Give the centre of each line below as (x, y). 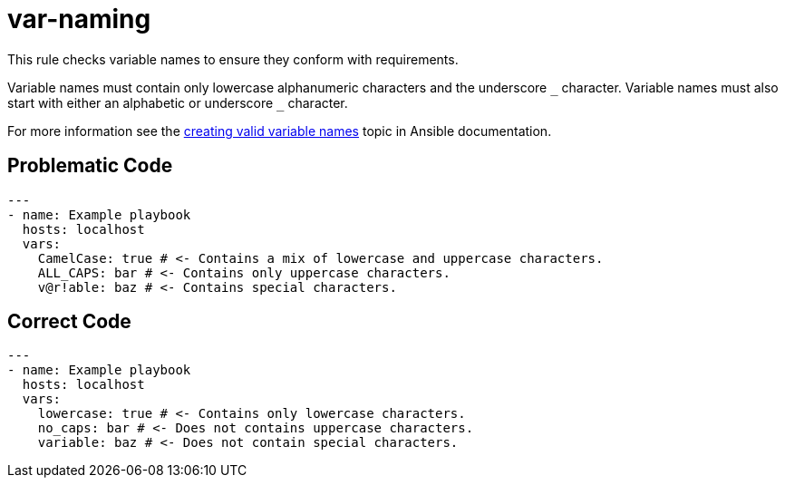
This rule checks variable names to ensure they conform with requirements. (233, 59)
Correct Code (69, 322)
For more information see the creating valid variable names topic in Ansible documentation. (280, 131)
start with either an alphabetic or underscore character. (178, 102)
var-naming (79, 19)
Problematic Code (90, 166)
